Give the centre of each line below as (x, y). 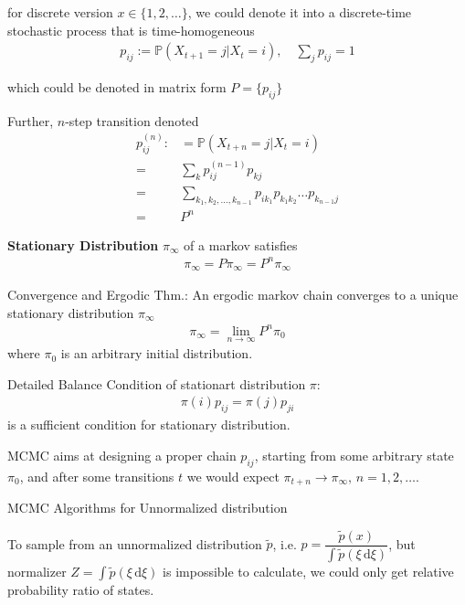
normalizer (37, 571)
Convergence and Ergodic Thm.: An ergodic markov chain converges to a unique (233, 295)
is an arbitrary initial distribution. (157, 353)
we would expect (233, 476)
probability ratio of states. (81, 589)
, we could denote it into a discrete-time (300, 12)
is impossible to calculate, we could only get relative (308, 571)
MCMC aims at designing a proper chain (122, 455)
